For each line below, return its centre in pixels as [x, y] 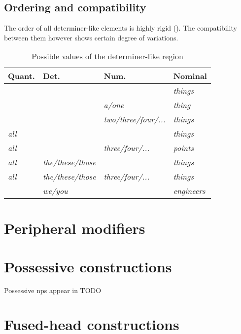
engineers [189, 191]
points [183, 148]
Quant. [21, 76]
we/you [55, 191]
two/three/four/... [135, 119]
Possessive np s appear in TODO [53, 290]
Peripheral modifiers [75, 228]
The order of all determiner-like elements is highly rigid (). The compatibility [120, 28]
